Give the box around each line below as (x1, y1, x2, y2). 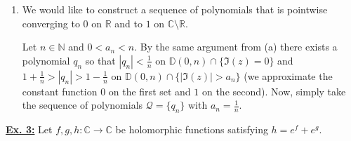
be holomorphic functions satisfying (115, 122, 268, 137)
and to (114, 15, 143, 30)
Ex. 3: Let (6, 122, 53, 137)
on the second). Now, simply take (201, 83, 346, 98)
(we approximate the (244, 68, 333, 83)
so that (85, 53, 116, 67)
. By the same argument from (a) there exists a (134, 39, 338, 54)
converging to (22, 15, 80, 30)
